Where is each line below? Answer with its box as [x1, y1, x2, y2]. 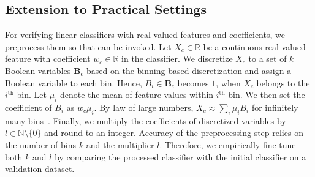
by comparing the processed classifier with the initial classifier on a [55, 150, 306, 163]
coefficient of [5, 100, 52, 113]
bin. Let [17, 88, 47, 101]
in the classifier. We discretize [121, 52, 233, 65]
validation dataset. [5, 162, 75, 175]
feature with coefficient [5, 52, 91, 65]
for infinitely [251, 100, 298, 113]
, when [216, 76, 241, 89]
